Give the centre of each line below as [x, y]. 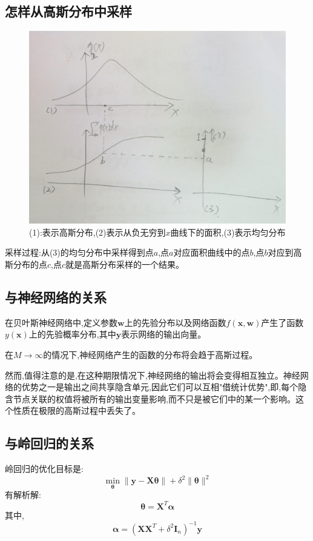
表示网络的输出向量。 [164, 334]
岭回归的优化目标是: [44, 469]
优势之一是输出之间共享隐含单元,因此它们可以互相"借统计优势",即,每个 [160, 387]
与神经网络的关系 [56, 297]
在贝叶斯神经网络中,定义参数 [61, 322]
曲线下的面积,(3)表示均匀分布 [228, 232]
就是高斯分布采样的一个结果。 [125, 264]
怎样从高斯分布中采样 [68, 11]
